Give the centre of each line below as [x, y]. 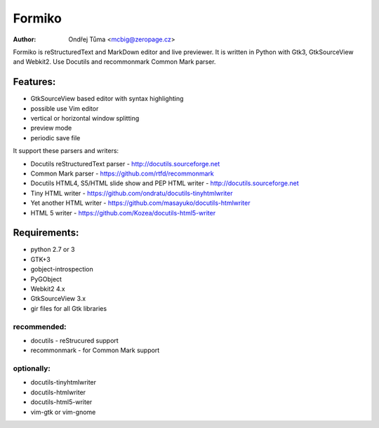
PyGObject [46, 279]
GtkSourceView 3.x [58, 299]
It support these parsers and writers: [66, 151]
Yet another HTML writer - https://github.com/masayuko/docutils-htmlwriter [140, 203]
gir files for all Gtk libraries [69, 308]
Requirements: [46, 233]
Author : [25, 39]
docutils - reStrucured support [74, 340]
